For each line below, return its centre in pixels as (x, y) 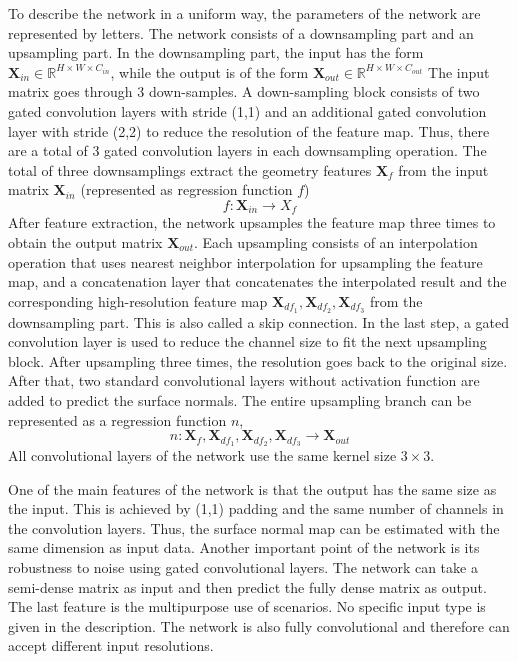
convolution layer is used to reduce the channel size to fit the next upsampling (247, 341)
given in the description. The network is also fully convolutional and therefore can (259, 625)
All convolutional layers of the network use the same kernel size (202, 455)
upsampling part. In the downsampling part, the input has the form (216, 52)
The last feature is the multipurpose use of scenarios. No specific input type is (247, 606)
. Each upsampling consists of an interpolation (336, 241)
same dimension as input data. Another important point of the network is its (244, 547)
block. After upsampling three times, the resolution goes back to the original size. (258, 360)
